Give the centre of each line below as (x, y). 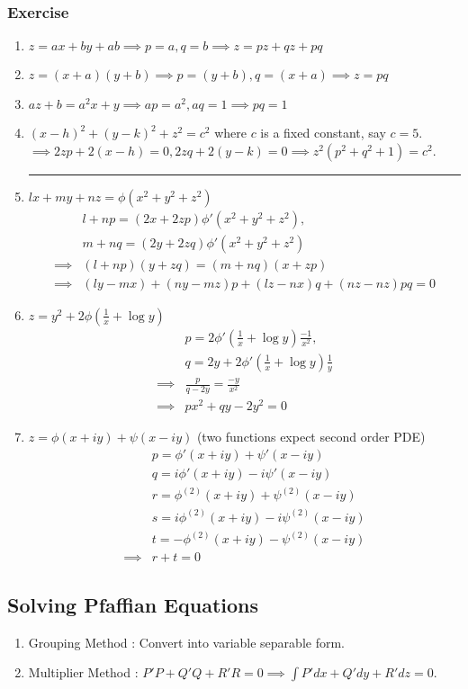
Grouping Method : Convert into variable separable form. (186, 642)
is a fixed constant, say (323, 133)
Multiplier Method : (83, 672)
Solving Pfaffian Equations (133, 604)
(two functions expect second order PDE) (311, 437)
